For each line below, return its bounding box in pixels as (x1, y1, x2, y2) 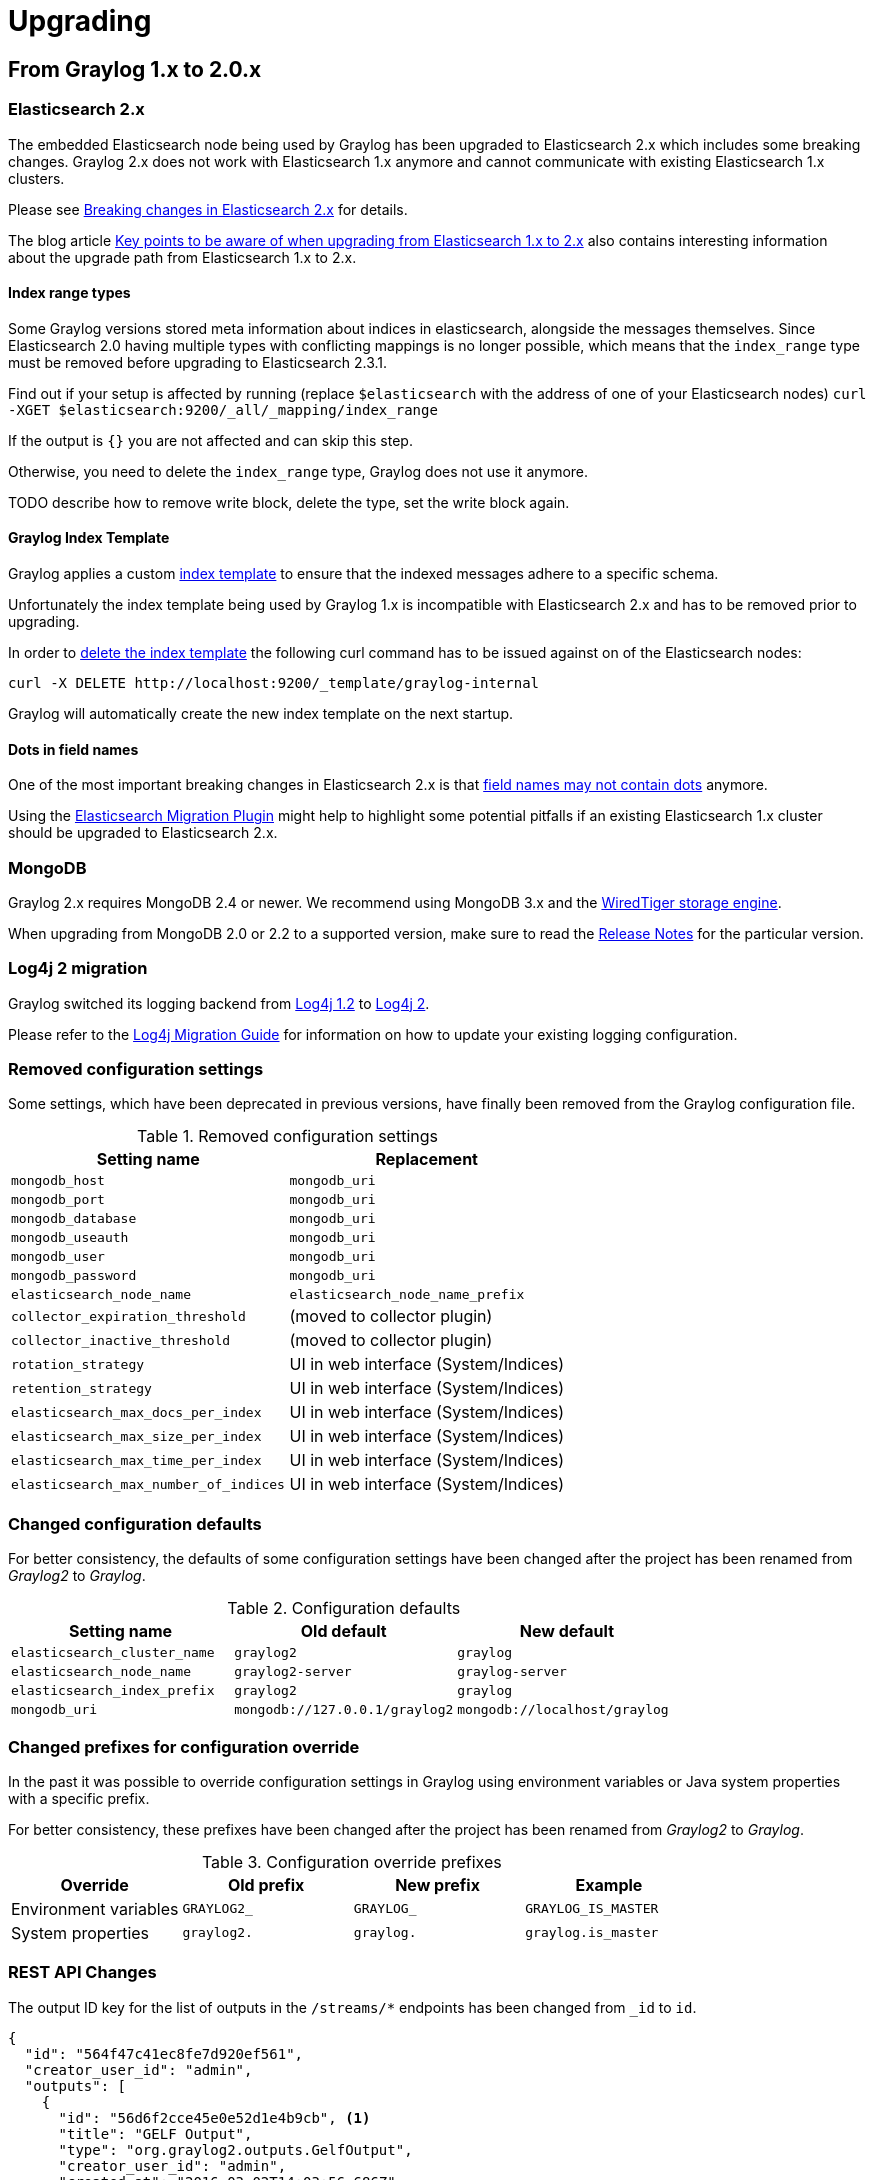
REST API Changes (8, 1962, 157, 1983)
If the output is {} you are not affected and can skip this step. (8, 431, 413, 449)
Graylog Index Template (8, 529, 170, 547)
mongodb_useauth (11, 1230, 129, 1246)
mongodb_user (11, 1249, 105, 1265)
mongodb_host (11, 1173, 105, 1189)
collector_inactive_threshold (11, 1332, 231, 1348)
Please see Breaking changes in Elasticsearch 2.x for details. (8, 200, 408, 218)
